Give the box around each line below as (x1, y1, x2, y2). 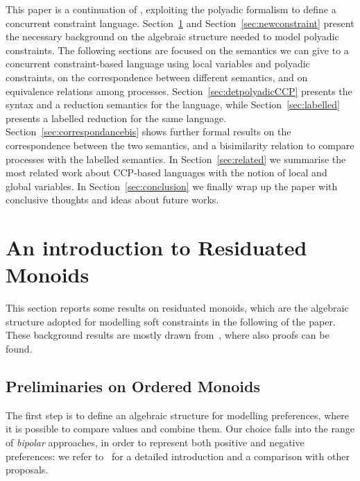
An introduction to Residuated (6, 233, 307, 262)
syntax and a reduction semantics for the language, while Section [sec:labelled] (6, 97, 340, 112)
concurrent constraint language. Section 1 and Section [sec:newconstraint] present (6, 15, 354, 30)
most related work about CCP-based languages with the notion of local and (6, 165, 327, 180)
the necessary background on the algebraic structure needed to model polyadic (6, 29, 339, 44)
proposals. (6, 462, 49, 477)
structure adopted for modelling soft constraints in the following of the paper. (6, 314, 336, 328)
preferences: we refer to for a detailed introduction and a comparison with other (6, 448, 350, 463)
